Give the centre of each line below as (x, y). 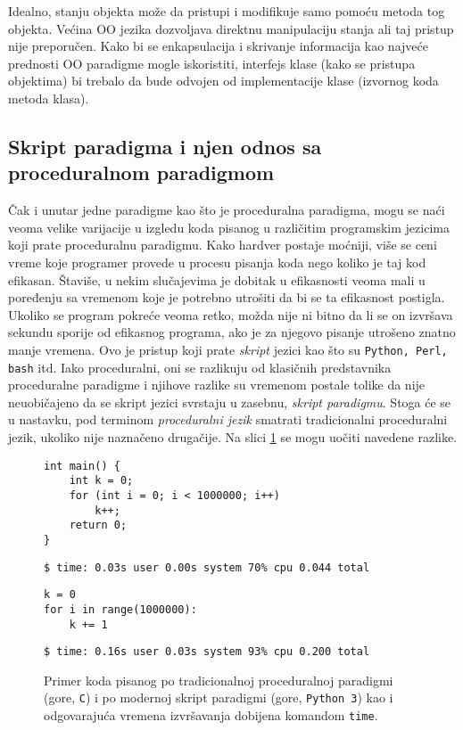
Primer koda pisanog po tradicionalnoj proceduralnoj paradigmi (219, 680)
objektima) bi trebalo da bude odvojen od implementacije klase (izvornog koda (223, 81)
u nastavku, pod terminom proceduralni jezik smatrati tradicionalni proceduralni (228, 419)
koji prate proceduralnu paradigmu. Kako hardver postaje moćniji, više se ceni (223, 245)
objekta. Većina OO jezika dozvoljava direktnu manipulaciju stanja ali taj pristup (231, 28)
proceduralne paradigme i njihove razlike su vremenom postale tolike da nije (217, 385)
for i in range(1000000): (120, 609)
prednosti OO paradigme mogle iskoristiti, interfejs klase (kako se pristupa (212, 63)
